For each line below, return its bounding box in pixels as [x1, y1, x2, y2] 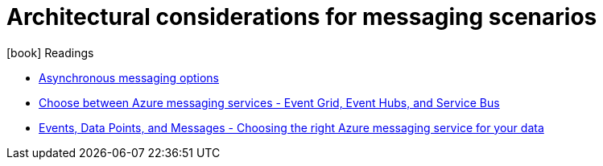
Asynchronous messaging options [39, 70, 219, 85]
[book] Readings [6, 45, 94, 60]
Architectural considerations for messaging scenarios [6, 3, 597, 31]
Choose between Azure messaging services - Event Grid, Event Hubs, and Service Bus [39, 95, 500, 110]
